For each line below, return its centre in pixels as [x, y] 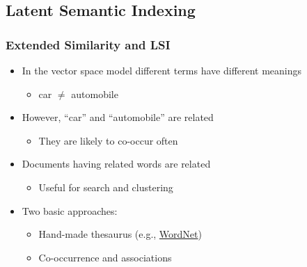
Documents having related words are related [116, 164]
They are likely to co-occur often [108, 140]
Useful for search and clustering [106, 187]
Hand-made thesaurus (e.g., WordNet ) [120, 234]
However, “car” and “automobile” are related [118, 117]
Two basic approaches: [70, 210]
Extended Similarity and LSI [88, 44]
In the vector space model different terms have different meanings [162, 70]
